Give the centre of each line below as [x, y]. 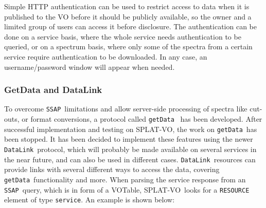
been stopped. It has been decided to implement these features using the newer [129, 139]
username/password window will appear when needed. [90, 67]
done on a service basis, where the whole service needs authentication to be [123, 36]
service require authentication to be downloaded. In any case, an [106, 56]
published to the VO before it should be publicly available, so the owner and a [128, 16]
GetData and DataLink [53, 90]
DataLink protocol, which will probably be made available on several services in [130, 149]
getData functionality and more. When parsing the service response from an [125, 179]
